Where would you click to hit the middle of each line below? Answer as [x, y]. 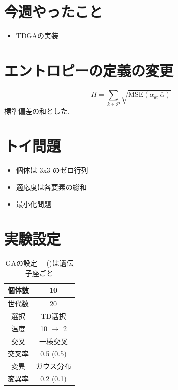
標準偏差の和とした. [37, 111]
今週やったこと [54, 11]
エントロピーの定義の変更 [89, 70]
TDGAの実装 [37, 36]
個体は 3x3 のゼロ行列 [52, 170]
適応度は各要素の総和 [51, 187]
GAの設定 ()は [32, 262]
